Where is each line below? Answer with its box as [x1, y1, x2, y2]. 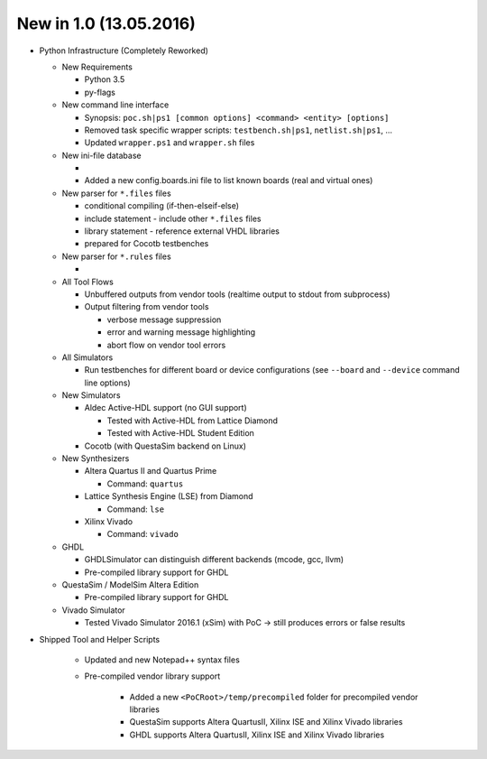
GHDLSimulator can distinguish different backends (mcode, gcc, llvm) [84, 554, 345, 565]
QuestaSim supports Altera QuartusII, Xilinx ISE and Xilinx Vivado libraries [129, 717, 403, 727]
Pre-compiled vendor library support [84, 671, 221, 681]
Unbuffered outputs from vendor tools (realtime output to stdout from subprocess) [84, 289, 391, 300]
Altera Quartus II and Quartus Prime [84, 466, 217, 477]
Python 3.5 [84, 74, 125, 85]
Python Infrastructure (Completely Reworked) [39, 45, 209, 56]
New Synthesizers [61, 453, 130, 464]
